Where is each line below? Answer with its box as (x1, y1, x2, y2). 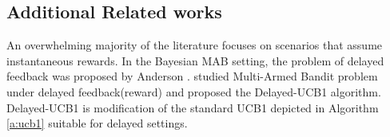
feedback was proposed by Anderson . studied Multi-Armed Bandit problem (6, 68, 378, 84)
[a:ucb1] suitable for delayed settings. (6, 115, 188, 131)
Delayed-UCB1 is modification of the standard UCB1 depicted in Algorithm (6, 99, 379, 115)
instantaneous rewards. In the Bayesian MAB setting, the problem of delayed (6, 52, 384, 68)
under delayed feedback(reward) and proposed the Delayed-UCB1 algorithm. (6, 83, 381, 100)
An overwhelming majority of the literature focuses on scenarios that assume (6, 37, 383, 53)
